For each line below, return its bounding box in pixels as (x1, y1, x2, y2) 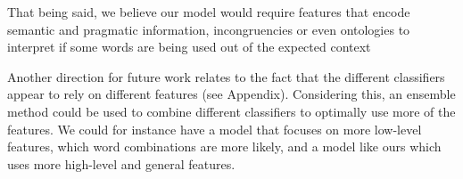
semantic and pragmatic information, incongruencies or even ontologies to (7, 20, 410, 38)
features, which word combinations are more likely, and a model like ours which (7, 137, 442, 156)
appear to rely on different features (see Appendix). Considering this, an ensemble (7, 85, 456, 103)
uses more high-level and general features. (7, 154, 236, 173)
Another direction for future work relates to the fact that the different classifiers (7, 67, 445, 85)
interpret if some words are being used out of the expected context (7, 37, 371, 56)
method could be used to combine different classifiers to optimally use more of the (7, 102, 456, 120)
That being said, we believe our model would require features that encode (7, 3, 410, 20)
